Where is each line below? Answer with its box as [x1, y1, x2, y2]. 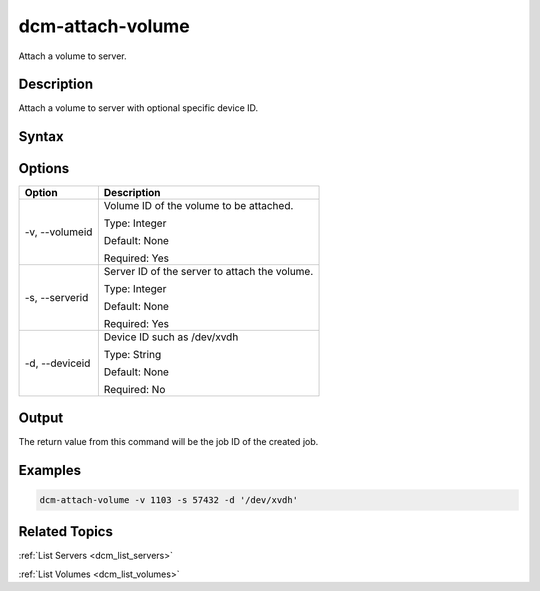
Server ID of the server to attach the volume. [103, 265, 314, 279]
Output [18, 409, 64, 426]
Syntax [18, 128, 64, 145]
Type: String [103, 348, 162, 362]
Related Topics [18, 523, 114, 540]
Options [18, 160, 70, 177]
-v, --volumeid [24, 225, 93, 239]
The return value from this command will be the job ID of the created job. [18, 435, 319, 447]
